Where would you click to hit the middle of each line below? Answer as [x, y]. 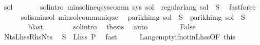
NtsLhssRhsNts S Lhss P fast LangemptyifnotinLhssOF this [119, 36]
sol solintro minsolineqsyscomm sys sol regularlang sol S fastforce [130, 7]
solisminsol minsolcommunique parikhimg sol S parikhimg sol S [133, 16]
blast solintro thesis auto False [112, 27]
